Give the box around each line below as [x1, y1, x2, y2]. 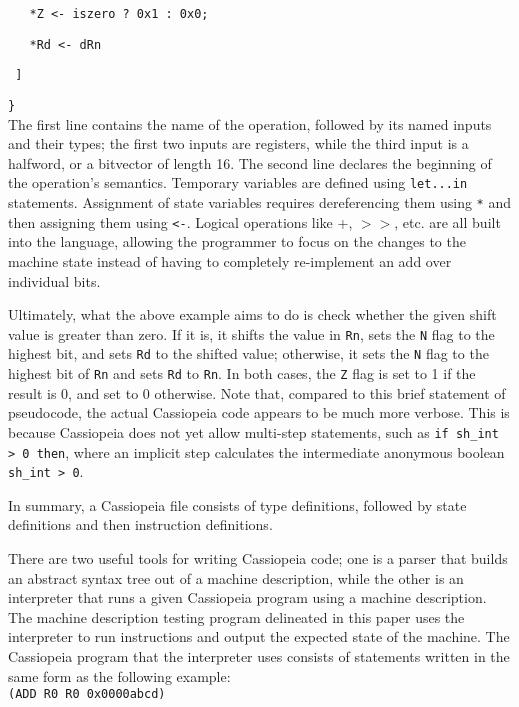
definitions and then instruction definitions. [8, 514, 273, 535]
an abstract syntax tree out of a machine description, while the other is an [8, 567, 464, 588]
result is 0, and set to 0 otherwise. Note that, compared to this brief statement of [8, 382, 506, 403]
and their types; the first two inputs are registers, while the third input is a [8, 133, 469, 154]
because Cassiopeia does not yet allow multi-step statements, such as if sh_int [8, 421, 499, 442]
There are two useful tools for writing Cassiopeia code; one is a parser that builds [8, 548, 508, 569]
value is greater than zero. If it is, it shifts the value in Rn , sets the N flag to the [8, 323, 495, 344]
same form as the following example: [8, 665, 231, 686]
